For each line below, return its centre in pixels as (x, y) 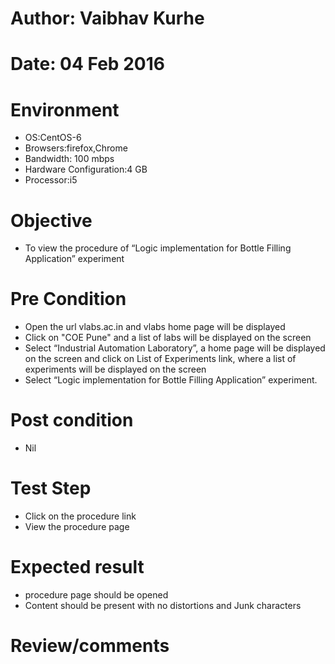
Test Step (51, 488)
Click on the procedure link (80, 516)
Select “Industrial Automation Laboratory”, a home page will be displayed (175, 348)
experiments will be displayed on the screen (115, 369)
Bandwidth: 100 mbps (69, 159)
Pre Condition (68, 299)
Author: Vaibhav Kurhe (107, 18)
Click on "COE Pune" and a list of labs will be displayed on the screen (168, 338)
